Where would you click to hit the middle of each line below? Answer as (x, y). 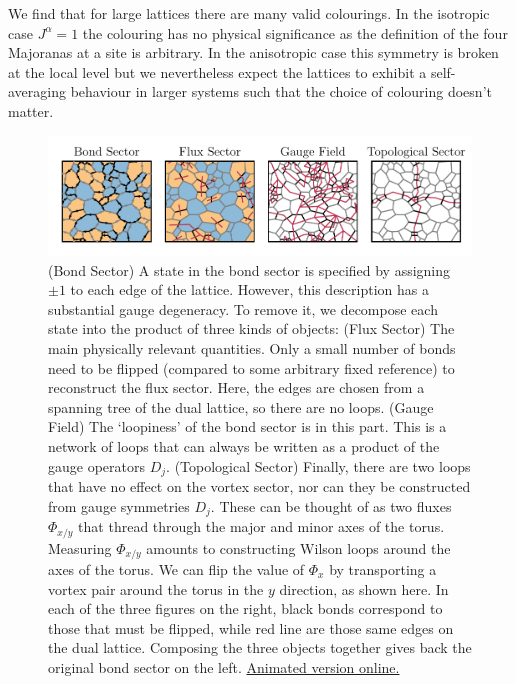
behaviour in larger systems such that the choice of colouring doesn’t (281, 91)
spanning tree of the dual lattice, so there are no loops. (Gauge (241, 406)
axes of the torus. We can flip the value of (176, 569)
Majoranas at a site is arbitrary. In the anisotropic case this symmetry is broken (253, 52)
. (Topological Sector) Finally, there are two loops (318, 465)
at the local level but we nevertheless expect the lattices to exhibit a (217, 71)
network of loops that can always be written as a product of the (244, 446)
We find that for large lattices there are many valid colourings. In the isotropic (249, 13)
